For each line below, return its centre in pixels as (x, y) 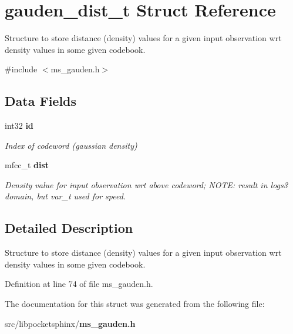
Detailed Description (69, 228)
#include (21, 69)
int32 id (19, 126)
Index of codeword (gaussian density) (71, 145)
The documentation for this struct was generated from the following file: (135, 304)
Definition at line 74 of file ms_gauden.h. (79, 284)
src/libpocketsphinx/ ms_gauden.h (70, 323)
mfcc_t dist (27, 165)
